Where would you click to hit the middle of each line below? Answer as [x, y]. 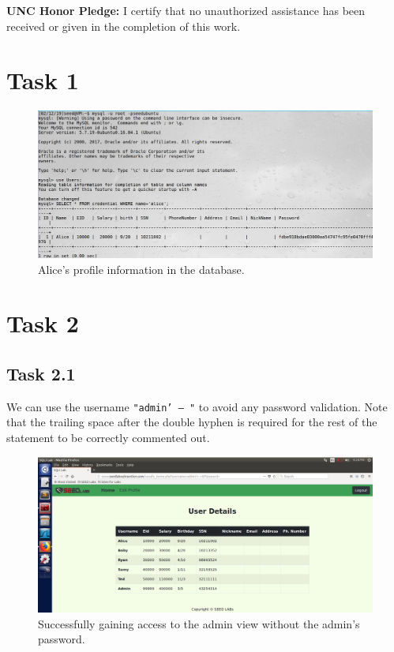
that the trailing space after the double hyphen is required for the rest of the [192, 422]
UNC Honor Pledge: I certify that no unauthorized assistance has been [186, 10]
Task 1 [43, 80]
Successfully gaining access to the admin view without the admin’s [199, 623]
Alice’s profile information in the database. [141, 269]
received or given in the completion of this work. [124, 26]
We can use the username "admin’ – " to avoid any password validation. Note [197, 406]
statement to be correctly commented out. [108, 438]
